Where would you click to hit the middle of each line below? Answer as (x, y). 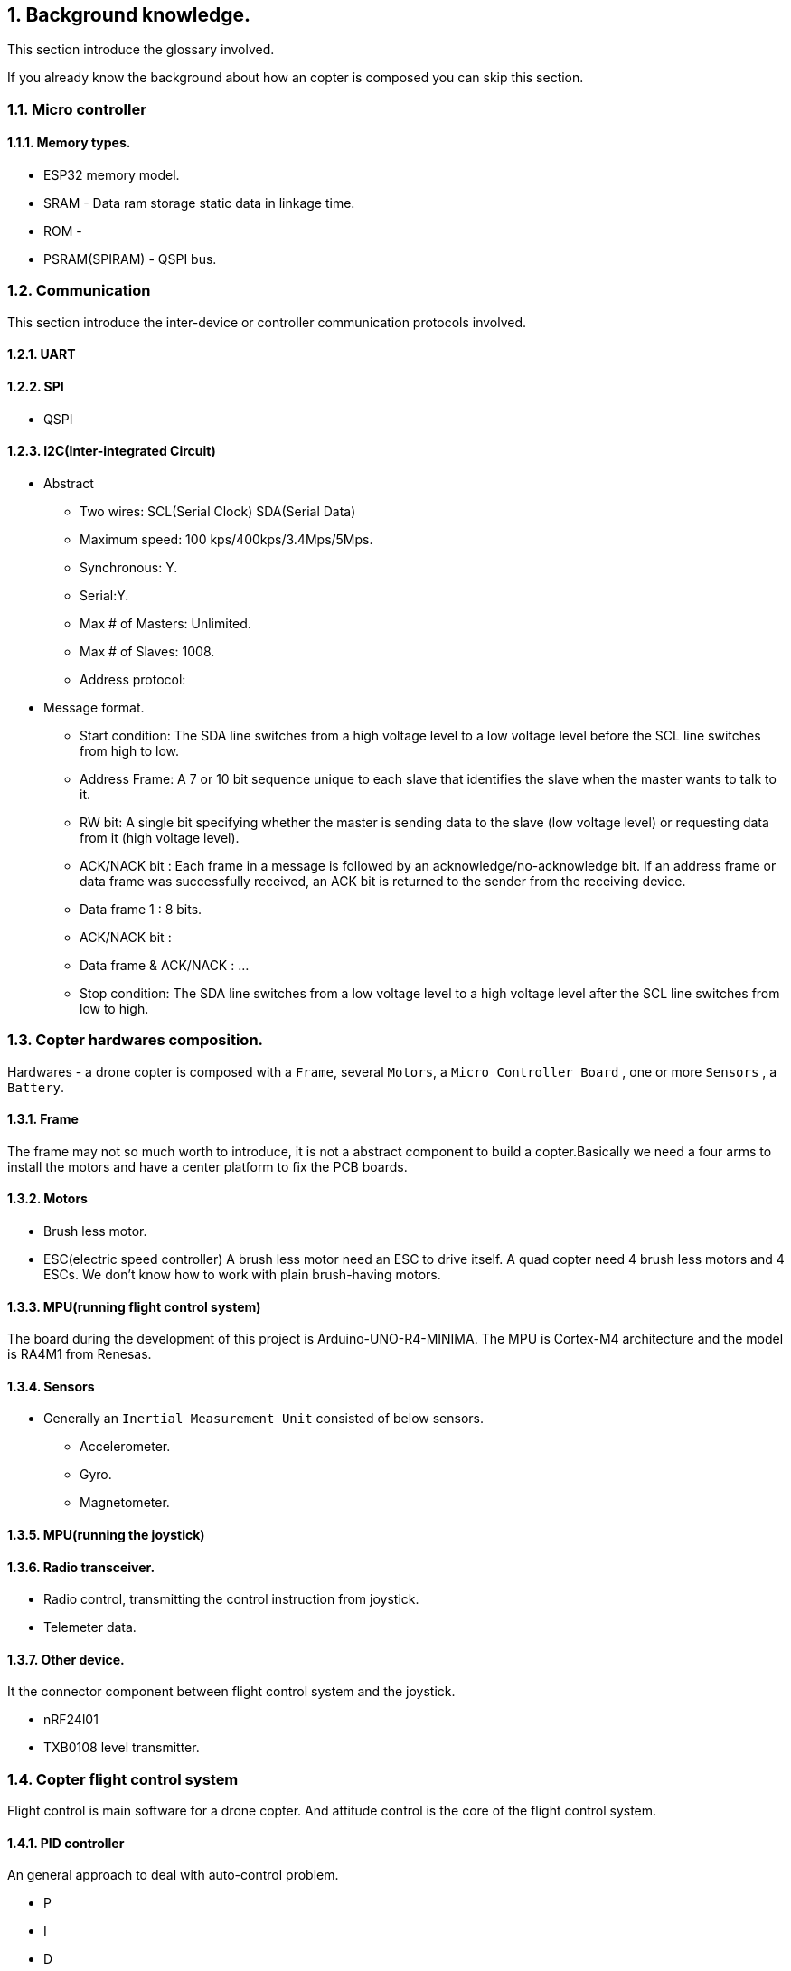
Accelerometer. (125, 1447)
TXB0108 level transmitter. (122, 1748)
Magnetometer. (125, 1503)
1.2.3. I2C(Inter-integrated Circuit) (112, 451)
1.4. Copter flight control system (123, 1779)
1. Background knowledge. (129, 15)
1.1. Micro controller (77, 109)
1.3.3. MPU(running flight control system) (134, 1306)
